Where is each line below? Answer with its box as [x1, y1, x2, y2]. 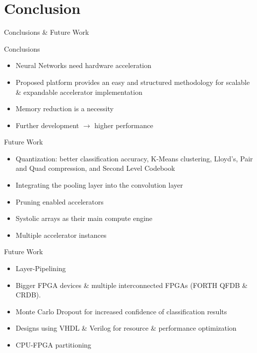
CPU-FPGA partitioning [15, 340, 91, 350]
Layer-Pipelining [15, 263, 66, 274]
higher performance [94, 120, 153, 130]
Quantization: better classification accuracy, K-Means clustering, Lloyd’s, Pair [15, 153, 253, 163]
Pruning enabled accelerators [15, 196, 104, 207]
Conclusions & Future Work [4, 27, 89, 37]
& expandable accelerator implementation [15, 86, 142, 97]
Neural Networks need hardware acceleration [15, 60, 152, 71]
